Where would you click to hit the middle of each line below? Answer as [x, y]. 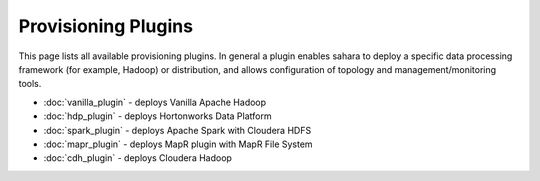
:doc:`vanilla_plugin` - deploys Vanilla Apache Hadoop [155, 102]
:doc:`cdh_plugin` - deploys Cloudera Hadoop [137, 158]
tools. [30, 84]
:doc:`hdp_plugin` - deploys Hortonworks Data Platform [157, 116]
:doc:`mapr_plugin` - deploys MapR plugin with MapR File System [178, 144]
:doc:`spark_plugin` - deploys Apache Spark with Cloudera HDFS [177, 130]
